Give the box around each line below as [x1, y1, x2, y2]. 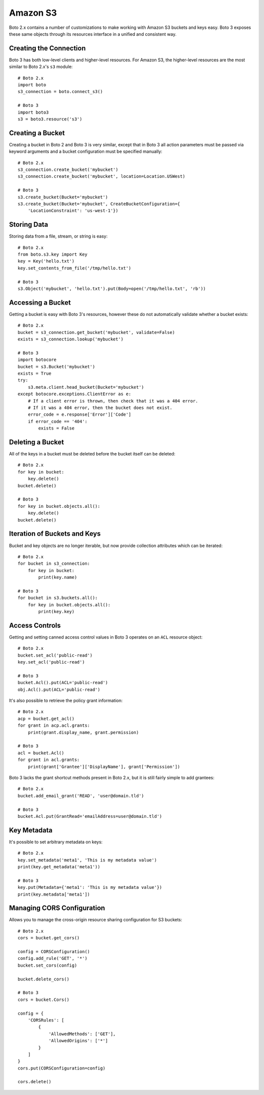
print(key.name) [38, 574, 77, 580]
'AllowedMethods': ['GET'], [48, 1031, 116, 1037]
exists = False [38, 426, 75, 431]
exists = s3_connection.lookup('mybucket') [18, 336, 124, 342]
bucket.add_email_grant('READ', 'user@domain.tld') [18, 793, 144, 798]
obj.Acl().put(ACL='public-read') [18, 687, 100, 692]
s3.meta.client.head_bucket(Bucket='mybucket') [27, 384, 144, 390]
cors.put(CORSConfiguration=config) [18, 1065, 106, 1071]
